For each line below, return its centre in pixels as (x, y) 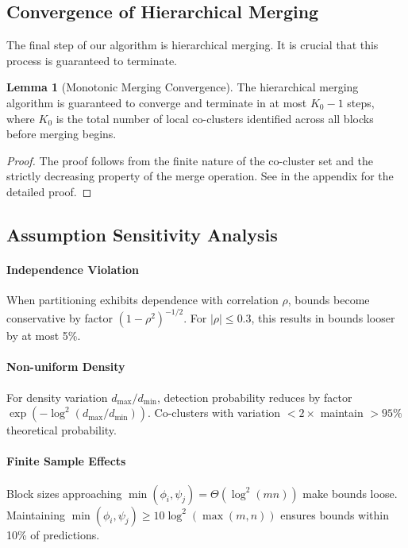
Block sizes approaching (64, 493)
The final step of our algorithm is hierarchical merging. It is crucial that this (192, 45)
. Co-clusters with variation (214, 413)
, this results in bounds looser (323, 318)
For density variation (57, 397)
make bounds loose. (350, 493)
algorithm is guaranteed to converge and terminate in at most (157, 102)
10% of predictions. (53, 534)
